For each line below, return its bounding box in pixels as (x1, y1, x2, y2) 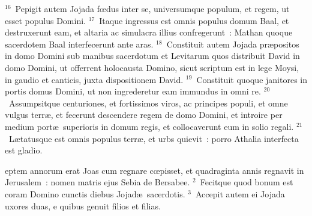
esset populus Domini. (5, 14, 86, 26)
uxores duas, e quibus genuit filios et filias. (5, 199, 161, 212)
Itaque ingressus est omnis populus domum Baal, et (99, 14, 289, 26)
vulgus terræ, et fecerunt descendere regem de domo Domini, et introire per (5, 108, 283, 121)
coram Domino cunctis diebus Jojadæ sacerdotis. (5, 187, 185, 200)
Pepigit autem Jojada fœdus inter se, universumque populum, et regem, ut (15, 2, 290, 14)
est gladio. (5, 144, 43, 156)
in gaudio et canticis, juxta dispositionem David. (5, 73, 184, 85)
